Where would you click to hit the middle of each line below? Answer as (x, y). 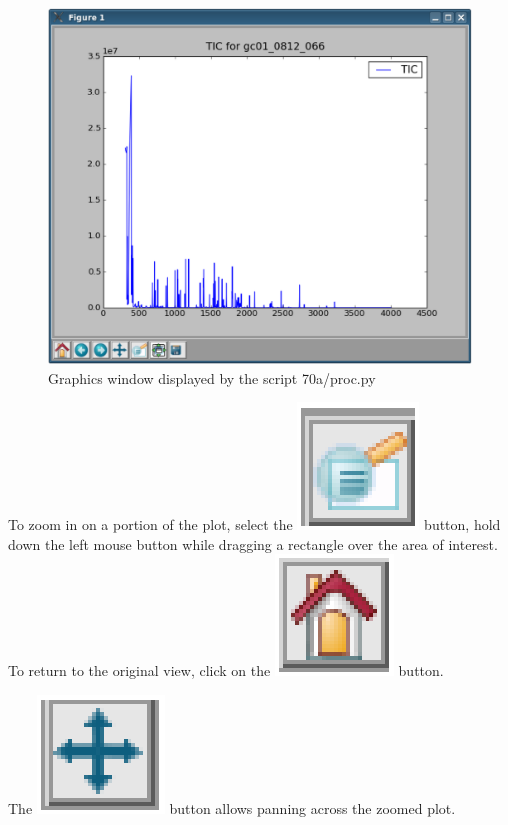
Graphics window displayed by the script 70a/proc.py (212, 377)
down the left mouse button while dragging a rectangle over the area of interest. (253, 543)
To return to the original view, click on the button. (226, 670)
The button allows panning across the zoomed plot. (232, 808)
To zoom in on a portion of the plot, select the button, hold (254, 524)
